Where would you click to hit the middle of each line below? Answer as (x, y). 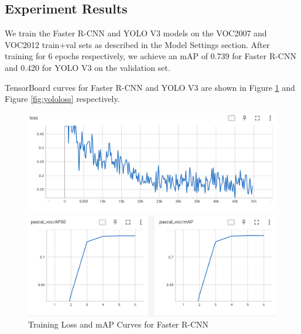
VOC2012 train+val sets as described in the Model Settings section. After (137, 44)
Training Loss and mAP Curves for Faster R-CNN (119, 324)
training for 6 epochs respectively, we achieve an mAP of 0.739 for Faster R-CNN (150, 56)
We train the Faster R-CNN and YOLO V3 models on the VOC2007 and (136, 33)
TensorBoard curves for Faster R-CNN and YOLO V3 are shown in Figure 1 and (150, 87)
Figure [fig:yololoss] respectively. (62, 99)
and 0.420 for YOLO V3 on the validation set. (88, 67)
